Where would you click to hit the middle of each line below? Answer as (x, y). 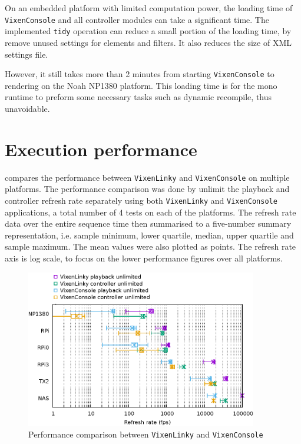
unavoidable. (27, 108)
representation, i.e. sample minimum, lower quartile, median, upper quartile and (149, 235)
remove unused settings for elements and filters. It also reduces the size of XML (148, 42)
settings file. (27, 54)
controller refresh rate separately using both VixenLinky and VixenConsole (141, 200)
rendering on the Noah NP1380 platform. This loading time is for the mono (141, 85)
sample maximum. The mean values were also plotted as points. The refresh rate (150, 246)
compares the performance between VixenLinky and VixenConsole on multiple (147, 177)
